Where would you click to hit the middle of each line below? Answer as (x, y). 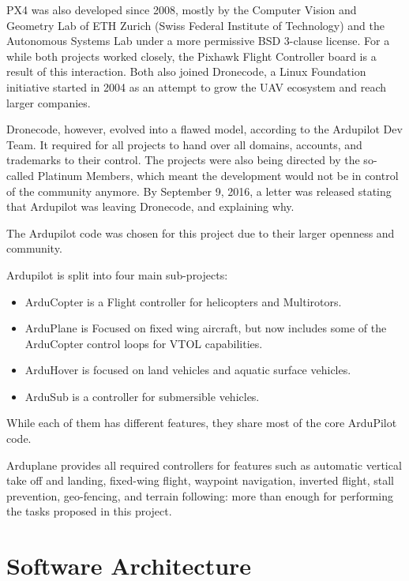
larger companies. (49, 102)
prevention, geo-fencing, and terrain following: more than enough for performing (200, 495)
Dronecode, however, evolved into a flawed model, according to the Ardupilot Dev (204, 129)
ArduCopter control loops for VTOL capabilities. (144, 343)
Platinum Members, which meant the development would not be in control (218, 175)
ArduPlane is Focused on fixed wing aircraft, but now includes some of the (206, 328)
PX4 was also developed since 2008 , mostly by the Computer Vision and (182, 9)
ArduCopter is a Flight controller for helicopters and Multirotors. (183, 301)
